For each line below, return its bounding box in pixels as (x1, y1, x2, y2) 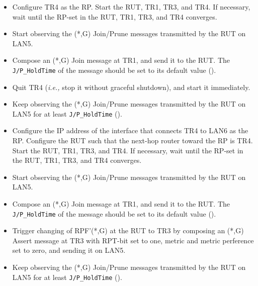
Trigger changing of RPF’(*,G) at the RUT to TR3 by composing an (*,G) (12, 225, 244, 236)
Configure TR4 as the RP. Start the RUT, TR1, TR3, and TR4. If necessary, (12, 2, 250, 12)
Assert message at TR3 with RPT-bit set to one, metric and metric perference (12, 235, 254, 245)
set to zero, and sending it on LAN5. (12, 245, 126, 255)
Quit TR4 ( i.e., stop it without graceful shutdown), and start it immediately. (12, 81, 250, 92)
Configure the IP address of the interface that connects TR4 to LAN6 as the (12, 125, 248, 136)
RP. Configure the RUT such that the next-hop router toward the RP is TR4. (12, 135, 253, 146)
